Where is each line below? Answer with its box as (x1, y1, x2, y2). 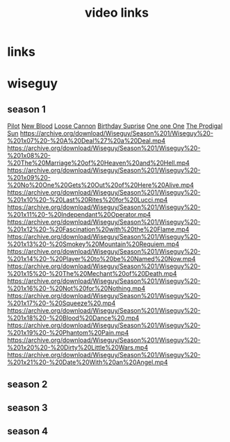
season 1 (7, 103, 47, 115)
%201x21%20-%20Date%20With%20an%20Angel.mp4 (7, 358, 168, 366)
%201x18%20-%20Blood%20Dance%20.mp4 (7, 314, 140, 322)
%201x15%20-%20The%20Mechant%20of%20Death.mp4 (7, 270, 177, 278)
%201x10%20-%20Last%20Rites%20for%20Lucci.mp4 (7, 196, 168, 204)
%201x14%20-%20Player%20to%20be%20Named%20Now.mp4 (7, 255, 196, 263)
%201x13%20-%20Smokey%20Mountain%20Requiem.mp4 (7, 240, 179, 248)
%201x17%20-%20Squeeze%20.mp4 (7, 299, 116, 307)
